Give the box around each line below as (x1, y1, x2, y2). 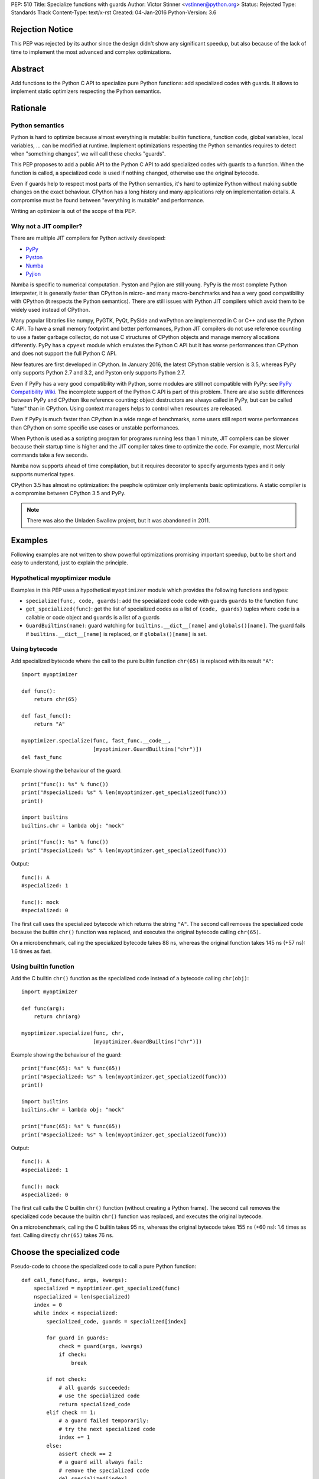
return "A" (33, 721, 66, 728)
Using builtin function (11, 962, 75, 970)
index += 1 (58, 1434, 90, 1441)
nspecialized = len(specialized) (33, 1293, 131, 1300)
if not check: (46, 1376, 87, 1383)
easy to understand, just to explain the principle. (11, 559, 128, 566)
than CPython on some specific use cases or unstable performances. (11, 424, 180, 431)
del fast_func (21, 754, 62, 760)
